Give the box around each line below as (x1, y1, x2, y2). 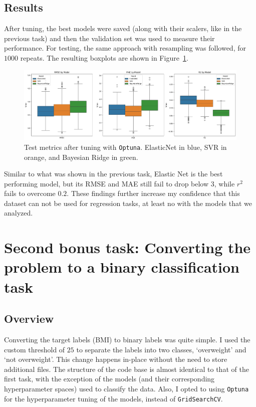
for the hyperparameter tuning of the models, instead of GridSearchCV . (4, 393, 223, 403)
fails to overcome (4, 188, 56, 198)
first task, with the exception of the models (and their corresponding (4, 373, 215, 384)
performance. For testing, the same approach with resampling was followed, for (4, 43, 246, 53)
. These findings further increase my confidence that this (67, 188, 240, 198)
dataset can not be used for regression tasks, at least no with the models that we (4, 197, 252, 208)
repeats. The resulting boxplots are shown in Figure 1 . (20, 52, 188, 63)
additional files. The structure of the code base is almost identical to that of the (4, 363, 249, 374)
